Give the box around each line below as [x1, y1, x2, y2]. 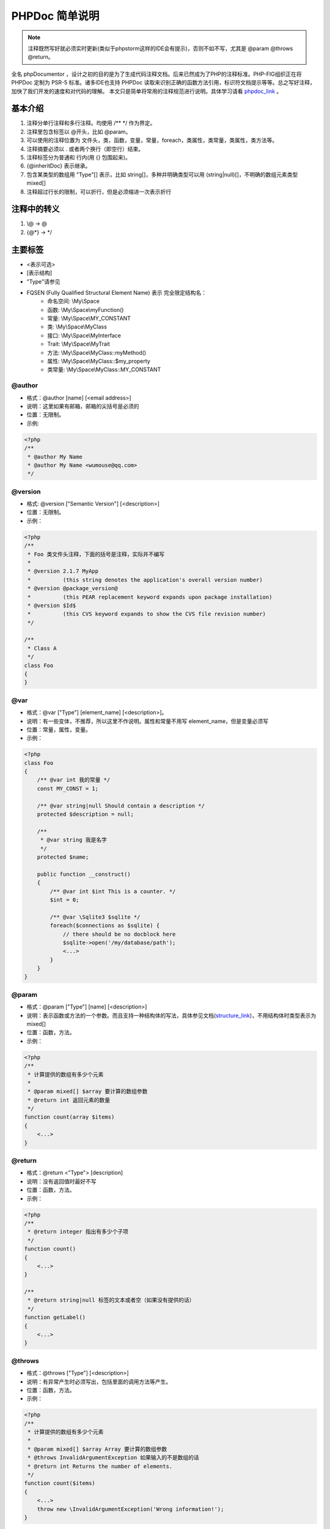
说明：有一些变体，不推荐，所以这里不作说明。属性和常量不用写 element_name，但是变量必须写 [26, 717, 269, 725]
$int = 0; [50, 896, 79, 903]
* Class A [28, 645, 57, 651]
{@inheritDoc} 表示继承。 [26, 162, 91, 169]
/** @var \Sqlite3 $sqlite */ [50, 913, 141, 920]
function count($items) [24, 1480, 96, 1487]
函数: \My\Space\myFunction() [47, 306, 124, 313]
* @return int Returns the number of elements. [28, 1462, 173, 1470]
